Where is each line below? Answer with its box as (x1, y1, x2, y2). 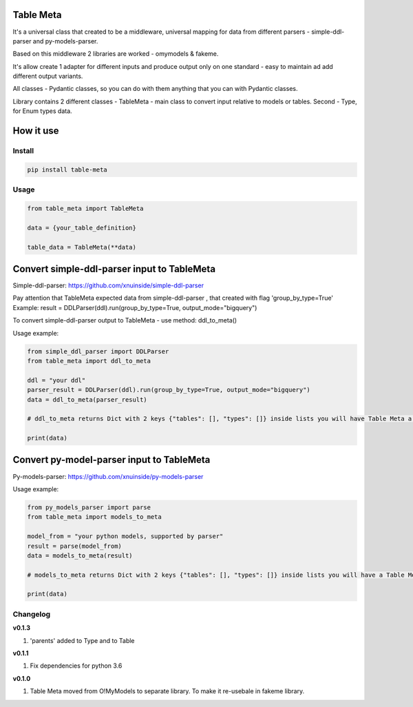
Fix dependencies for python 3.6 (30, 662, 123, 670)
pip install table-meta (27, 165, 108, 174)
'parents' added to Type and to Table (30, 636, 135, 644)
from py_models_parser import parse (27, 503, 151, 511)
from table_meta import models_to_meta (27, 513, 162, 521)
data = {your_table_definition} (27, 224, 137, 232)
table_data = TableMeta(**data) (27, 243, 137, 251)
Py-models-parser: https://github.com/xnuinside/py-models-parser (12, 472, 204, 480)
